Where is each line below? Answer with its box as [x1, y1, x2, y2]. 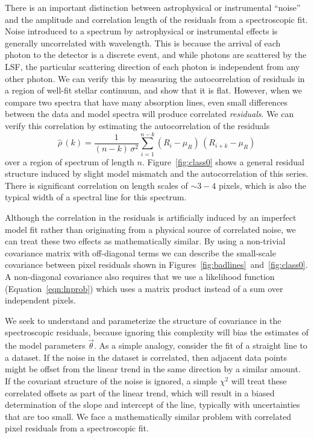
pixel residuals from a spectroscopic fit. [5, 422, 149, 434]
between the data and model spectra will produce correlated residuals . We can [5, 107, 294, 120]
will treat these [231, 374, 287, 387]
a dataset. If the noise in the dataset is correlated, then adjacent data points [5, 351, 287, 363]
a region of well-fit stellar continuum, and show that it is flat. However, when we [5, 84, 303, 97]
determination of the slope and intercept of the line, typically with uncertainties [5, 398, 300, 411]
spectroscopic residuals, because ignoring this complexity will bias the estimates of [5, 326, 309, 338]
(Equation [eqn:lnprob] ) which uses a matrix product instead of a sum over [5, 282, 283, 294]
